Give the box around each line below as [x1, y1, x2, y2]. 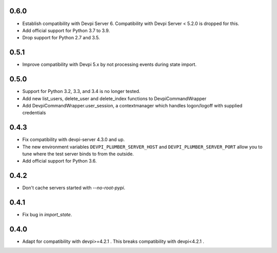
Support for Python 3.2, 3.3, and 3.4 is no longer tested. [22, 88, 141, 95]
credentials [22, 110, 46, 116]
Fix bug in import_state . [22, 212, 72, 218]
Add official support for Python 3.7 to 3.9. [22, 27, 110, 33]
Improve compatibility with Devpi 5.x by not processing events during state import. [22, 61, 197, 67]
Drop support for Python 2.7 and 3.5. [22, 35, 100, 41]
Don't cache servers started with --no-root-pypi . [22, 185, 126, 191]
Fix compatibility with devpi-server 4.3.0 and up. [22, 136, 125, 143]
